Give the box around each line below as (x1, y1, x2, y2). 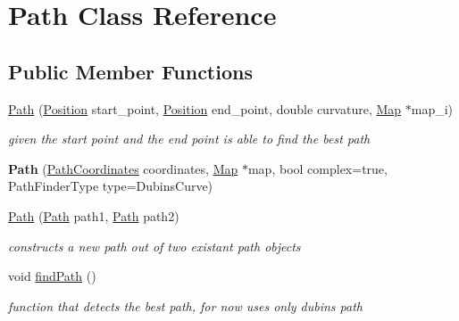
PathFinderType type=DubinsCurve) (8, 177, 213, 195)
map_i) (411, 99, 454, 118)
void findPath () (8, 267, 96, 285)
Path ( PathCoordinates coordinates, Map (8, 159, 238, 177)
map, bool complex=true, (247, 159, 388, 177)
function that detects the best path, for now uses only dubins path (8, 296, 363, 315)
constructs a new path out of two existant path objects (8, 236, 301, 255)
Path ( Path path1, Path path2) (8, 206, 179, 225)
